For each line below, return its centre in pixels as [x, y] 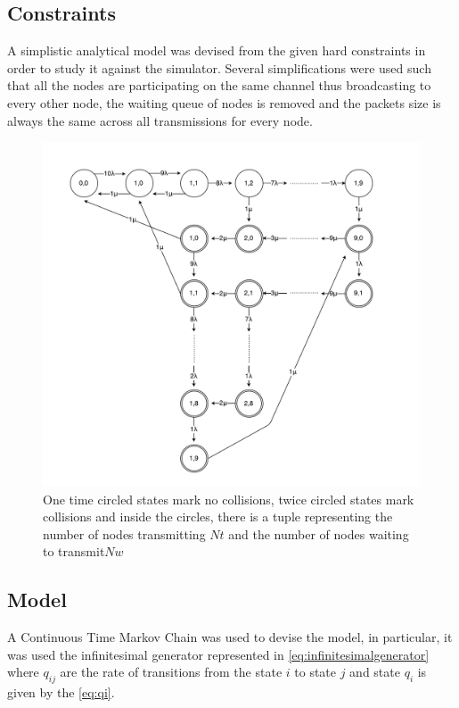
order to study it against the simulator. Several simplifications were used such [219, 67]
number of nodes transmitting [124, 533]
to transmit [74, 551]
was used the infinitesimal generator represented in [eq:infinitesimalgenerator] [218, 654]
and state [375, 672]
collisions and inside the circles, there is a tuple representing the [218, 516]
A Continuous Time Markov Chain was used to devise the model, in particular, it [230, 637]
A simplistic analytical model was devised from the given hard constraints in [217, 50]
